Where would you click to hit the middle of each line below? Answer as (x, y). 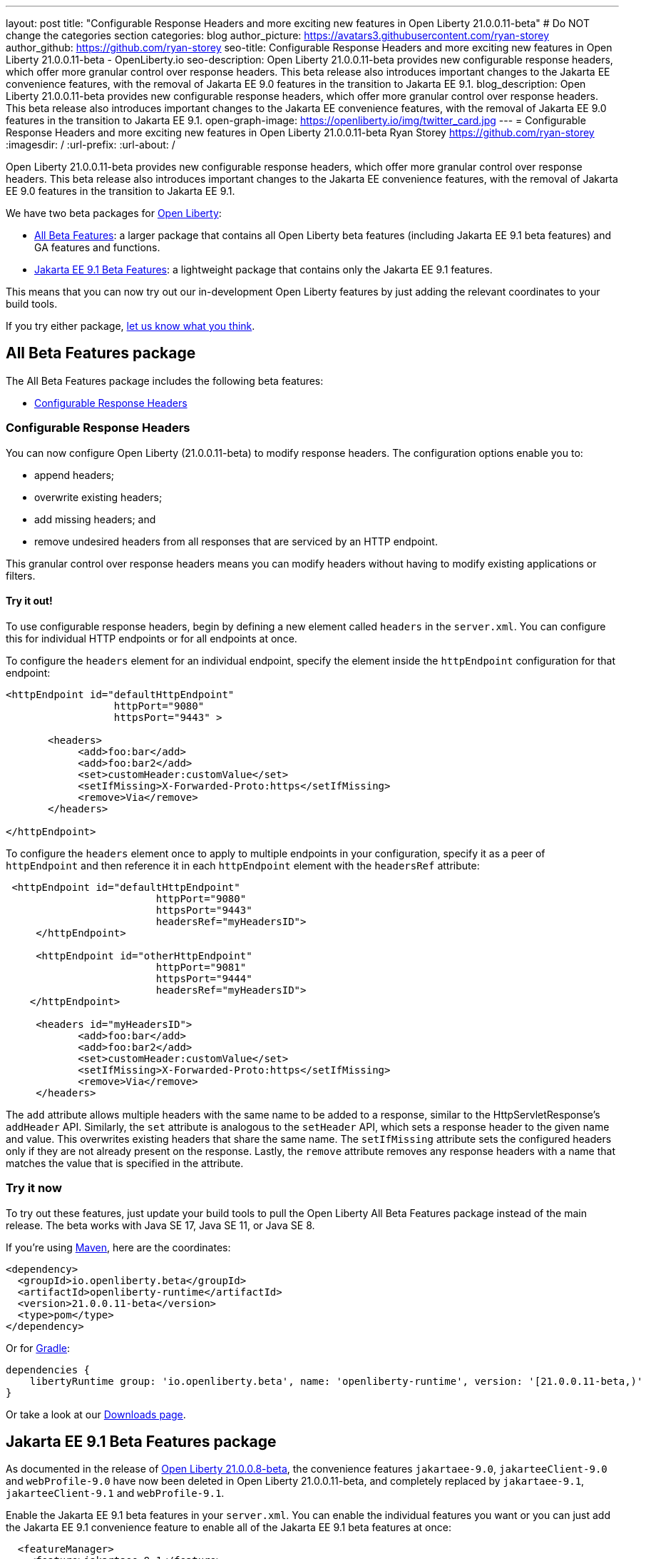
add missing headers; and (95, 519)
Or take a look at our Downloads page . (96, 1414)
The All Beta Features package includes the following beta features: (165, 380)
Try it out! (29, 601)
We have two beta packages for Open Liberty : (114, 213)
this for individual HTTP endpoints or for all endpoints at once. (152, 638)
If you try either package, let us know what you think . (130, 326)
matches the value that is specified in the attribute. (125, 1163)
